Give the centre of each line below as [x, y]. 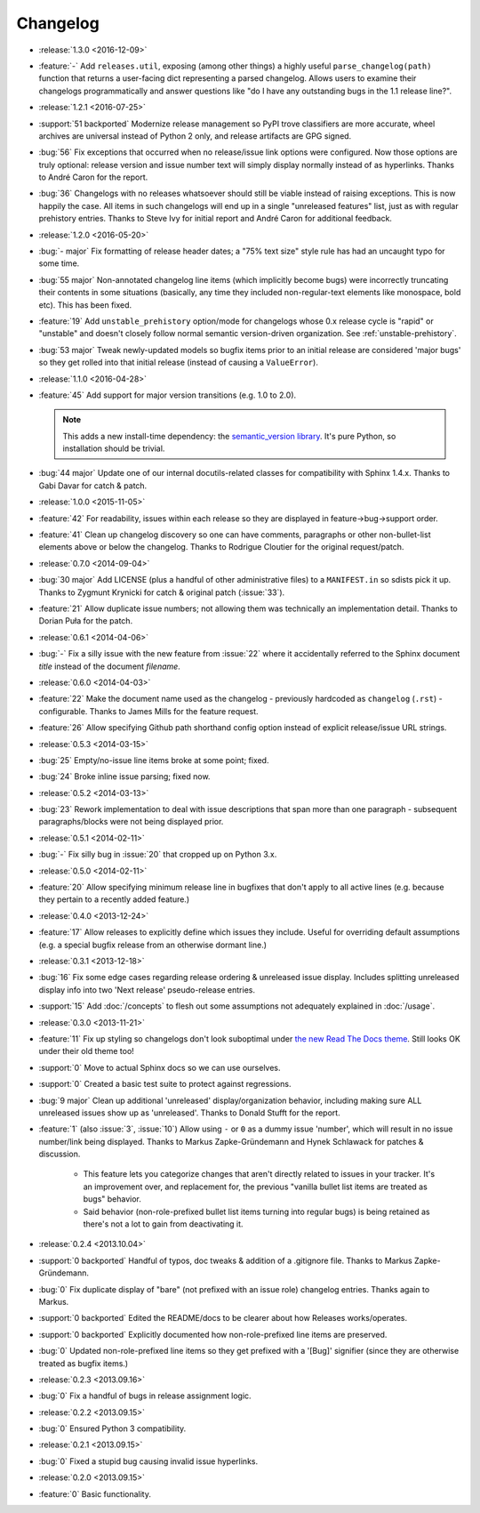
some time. [59, 263]
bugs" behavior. [112, 1199]
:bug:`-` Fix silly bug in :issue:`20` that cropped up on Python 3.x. [158, 855]
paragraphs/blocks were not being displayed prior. [131, 822]
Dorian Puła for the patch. [86, 621]
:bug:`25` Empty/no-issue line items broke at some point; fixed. [154, 760]
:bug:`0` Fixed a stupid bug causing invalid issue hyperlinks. [148, 1461]
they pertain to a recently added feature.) [114, 899]
